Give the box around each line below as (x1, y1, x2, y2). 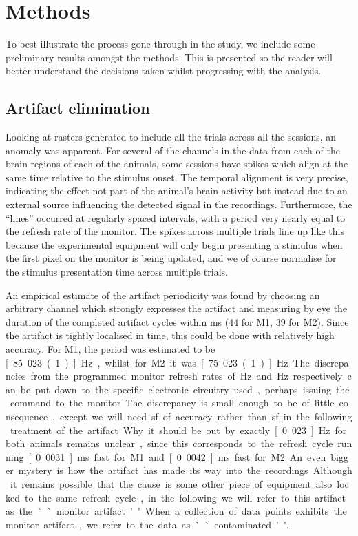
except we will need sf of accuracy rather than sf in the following (60, 409, 352, 423)
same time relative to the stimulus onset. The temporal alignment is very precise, (6, 169, 348, 184)
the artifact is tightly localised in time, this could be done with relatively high (6, 328, 335, 342)
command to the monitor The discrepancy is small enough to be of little (10, 395, 335, 410)
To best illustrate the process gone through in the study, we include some (6, 37, 315, 51)
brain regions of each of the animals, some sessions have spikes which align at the (6, 156, 348, 171)
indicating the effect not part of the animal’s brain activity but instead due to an (6, 183, 348, 198)
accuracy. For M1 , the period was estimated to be (6, 342, 215, 356)
